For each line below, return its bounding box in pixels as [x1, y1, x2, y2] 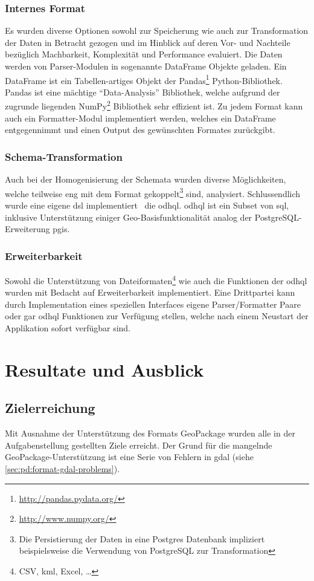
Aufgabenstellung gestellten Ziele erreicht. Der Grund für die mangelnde [5, 438, 272, 451]
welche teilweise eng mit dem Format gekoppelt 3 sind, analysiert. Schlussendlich [5, 185, 301, 200]
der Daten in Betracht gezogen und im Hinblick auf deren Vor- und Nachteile [5, 36, 290, 48]
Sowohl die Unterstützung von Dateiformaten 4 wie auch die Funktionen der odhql [5, 272, 307, 287]
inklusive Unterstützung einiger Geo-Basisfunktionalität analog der [5, 210, 252, 223]
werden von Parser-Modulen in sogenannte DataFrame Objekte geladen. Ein [5, 60, 287, 72]
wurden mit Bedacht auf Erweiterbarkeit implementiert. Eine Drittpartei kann [5, 286, 295, 299]
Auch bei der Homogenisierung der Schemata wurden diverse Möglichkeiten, [5, 173, 286, 186]
